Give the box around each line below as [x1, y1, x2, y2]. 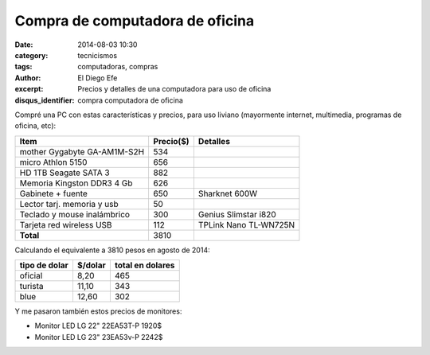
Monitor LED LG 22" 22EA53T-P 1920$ [34, 321, 162, 330]
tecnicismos [77, 50, 118, 60]
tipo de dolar [19, 259, 69, 271]
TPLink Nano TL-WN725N [197, 219, 295, 230]
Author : [14, 72, 41, 83]
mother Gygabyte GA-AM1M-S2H [19, 146, 145, 157]
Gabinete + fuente [19, 188, 88, 199]
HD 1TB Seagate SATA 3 [19, 167, 111, 178]
